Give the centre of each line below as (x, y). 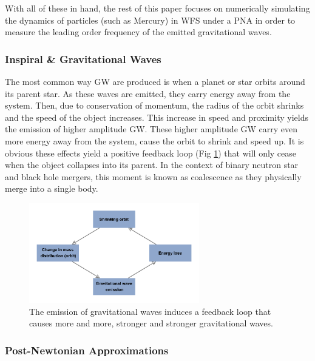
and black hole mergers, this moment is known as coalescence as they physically (153, 176)
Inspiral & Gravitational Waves (83, 59)
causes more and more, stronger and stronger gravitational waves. (151, 323)
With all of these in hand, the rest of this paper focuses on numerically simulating (157, 8)
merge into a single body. (52, 188)
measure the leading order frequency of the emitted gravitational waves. (138, 32)
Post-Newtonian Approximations (87, 350)
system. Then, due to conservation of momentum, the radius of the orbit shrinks (154, 105)
